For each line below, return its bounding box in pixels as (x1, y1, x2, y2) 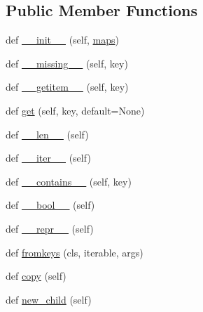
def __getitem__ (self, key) (6, 79, 129, 94)
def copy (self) (6, 268, 66, 283)
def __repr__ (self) (6, 221, 94, 235)
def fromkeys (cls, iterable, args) (6, 245, 143, 259)
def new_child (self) (6, 292, 92, 306)
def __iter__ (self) (6, 150, 91, 165)
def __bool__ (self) (6, 197, 95, 212)
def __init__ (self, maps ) (6, 32, 119, 47)
